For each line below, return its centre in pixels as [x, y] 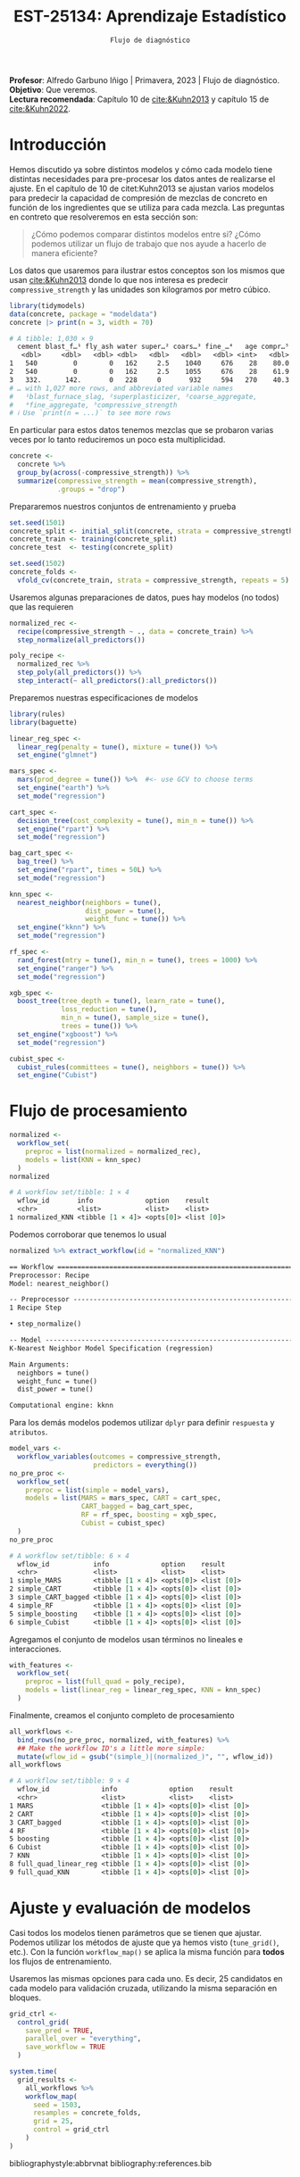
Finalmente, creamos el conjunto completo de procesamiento [122, 1715]
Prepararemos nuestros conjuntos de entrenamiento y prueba [123, 506]
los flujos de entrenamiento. [61, 1961]
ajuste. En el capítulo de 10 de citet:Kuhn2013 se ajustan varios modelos [142, 188]
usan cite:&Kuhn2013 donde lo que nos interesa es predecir [119, 279]
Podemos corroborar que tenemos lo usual [88, 1234]
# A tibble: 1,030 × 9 [51, 338]
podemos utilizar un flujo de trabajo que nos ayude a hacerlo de [149, 244]
